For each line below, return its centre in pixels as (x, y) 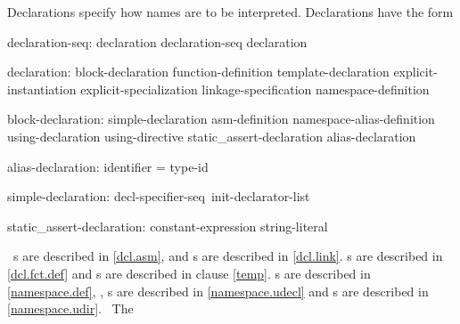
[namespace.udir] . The (70, 308)
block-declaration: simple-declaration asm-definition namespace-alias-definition (221, 119)
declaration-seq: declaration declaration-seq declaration (157, 41)
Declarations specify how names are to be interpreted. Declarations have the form (230, 12)
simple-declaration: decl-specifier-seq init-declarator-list (159, 196)
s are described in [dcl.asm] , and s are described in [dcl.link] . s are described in (228, 256)
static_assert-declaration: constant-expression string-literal (168, 226)
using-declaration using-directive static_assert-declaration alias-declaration (212, 136)
